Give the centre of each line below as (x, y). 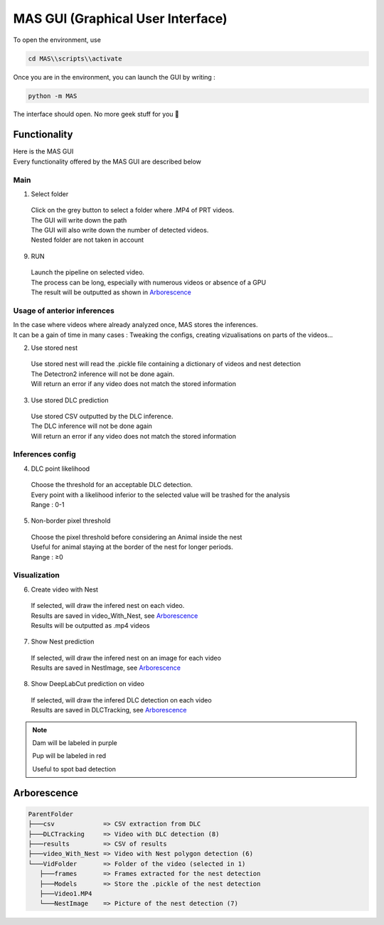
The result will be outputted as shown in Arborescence (111, 292)
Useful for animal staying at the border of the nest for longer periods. (132, 547)
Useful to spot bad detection (74, 769)
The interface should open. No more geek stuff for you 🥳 (96, 114)
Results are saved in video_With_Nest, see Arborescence (114, 616)
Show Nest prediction (63, 642)
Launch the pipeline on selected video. (88, 272)
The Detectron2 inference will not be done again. (102, 374)
